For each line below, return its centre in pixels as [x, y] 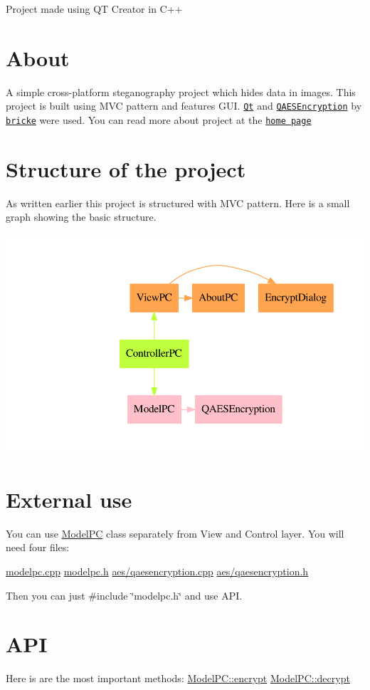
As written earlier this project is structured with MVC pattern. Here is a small [178, 203]
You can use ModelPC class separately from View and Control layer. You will [175, 533]
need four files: [38, 547]
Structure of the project [126, 168]
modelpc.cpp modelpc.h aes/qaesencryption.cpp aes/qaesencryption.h [157, 571]
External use [69, 499]
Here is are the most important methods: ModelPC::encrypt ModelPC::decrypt [178, 678]
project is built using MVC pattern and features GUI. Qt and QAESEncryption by [184, 106]
